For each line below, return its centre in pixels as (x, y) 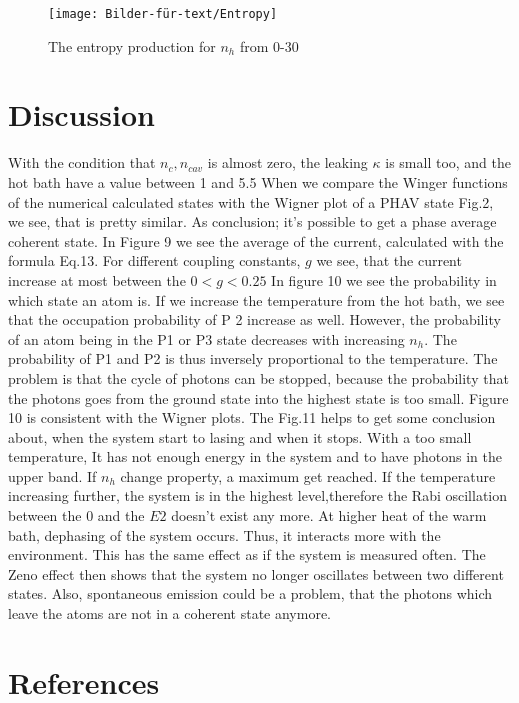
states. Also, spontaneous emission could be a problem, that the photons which (250, 593)
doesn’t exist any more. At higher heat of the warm (329, 515)
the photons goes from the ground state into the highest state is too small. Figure (258, 397)
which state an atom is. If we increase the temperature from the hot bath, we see (256, 299)
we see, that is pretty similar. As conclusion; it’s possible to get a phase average (252, 221)
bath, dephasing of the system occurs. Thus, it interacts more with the (224, 534)
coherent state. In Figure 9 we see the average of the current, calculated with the (256, 240)
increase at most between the (97, 279)
